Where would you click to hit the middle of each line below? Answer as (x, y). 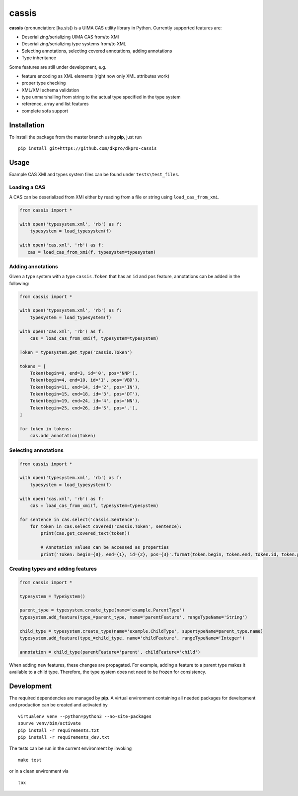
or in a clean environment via (39, 771)
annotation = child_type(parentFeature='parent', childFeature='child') (110, 652)
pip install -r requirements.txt (59, 730)
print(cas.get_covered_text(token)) (85, 533)
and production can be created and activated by (58, 705)
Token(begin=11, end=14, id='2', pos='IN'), (85, 387)
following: (19, 283)
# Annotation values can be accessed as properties (105, 547)
